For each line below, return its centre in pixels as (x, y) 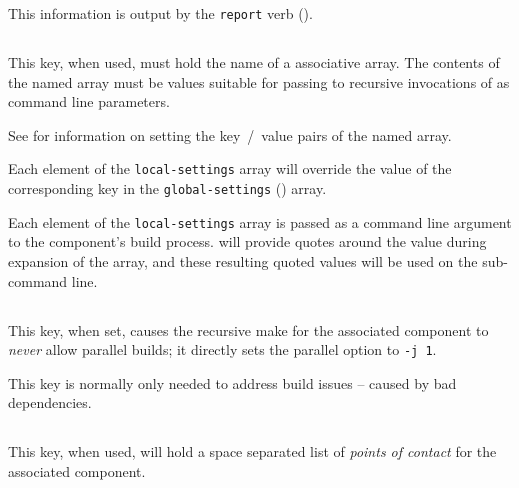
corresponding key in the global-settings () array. (167, 188)
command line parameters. (89, 101)
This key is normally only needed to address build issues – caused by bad (232, 382)
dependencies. (50, 402)
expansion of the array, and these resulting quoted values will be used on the (243, 260)
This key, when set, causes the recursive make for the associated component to (248, 329)
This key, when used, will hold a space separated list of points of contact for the (252, 451)
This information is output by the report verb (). (160, 13)
